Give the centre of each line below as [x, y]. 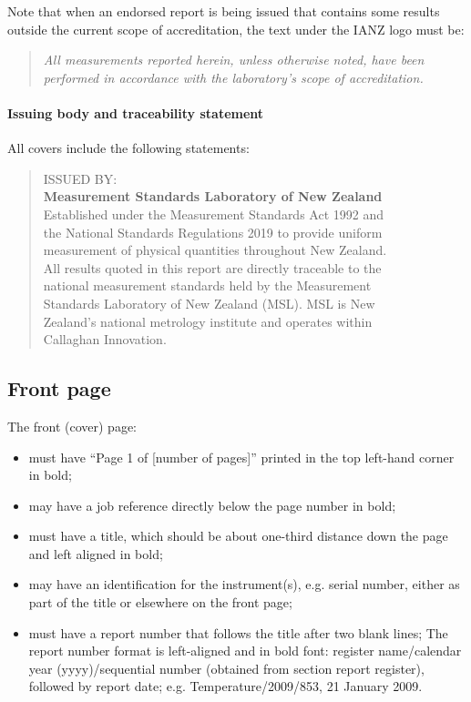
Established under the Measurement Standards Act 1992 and [213, 214]
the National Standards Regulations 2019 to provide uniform [213, 232]
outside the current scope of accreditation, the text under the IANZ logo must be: [236, 29]
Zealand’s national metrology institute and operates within [208, 321]
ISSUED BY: [80, 178]
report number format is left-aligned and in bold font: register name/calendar [245, 651]
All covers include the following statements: [128, 148]
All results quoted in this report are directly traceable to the [212, 267]
